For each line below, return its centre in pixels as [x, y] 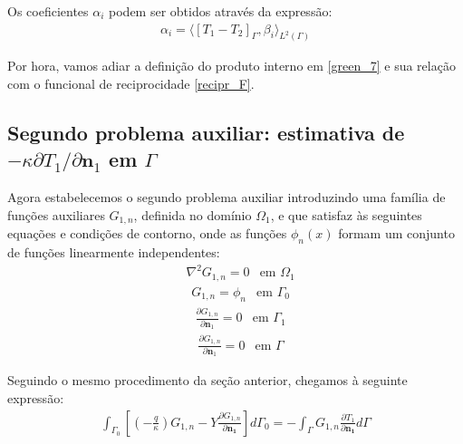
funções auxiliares [56, 214]
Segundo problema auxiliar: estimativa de [206, 133]
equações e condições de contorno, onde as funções [147, 233]
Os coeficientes [48, 11]
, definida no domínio [193, 214]
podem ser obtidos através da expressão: [221, 11]
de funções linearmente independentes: [114, 252]
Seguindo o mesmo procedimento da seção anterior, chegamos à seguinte [207, 380]
